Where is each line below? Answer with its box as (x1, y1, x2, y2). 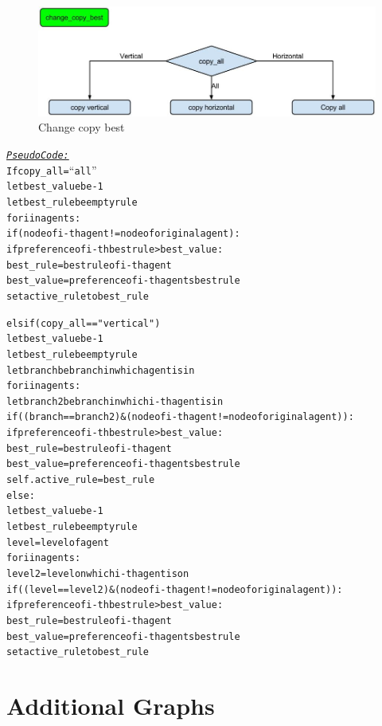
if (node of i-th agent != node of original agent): (6, 228, 240, 240)
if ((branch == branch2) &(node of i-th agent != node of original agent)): (6, 411, 354, 423)
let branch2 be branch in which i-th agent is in (6, 395, 224, 407)
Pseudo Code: (6, 149, 69, 161)
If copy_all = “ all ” (6, 161, 97, 178)
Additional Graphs (6, 689, 215, 722)
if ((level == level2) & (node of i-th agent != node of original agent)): (6, 583, 343, 595)
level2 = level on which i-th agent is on (6, 568, 189, 580)
